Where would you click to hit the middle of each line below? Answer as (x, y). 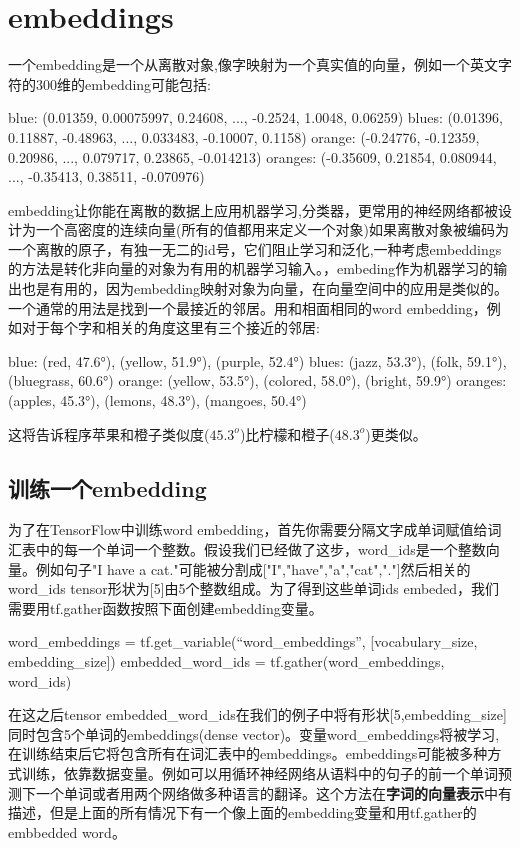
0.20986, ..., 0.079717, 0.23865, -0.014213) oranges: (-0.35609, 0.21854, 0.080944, (252, 156)
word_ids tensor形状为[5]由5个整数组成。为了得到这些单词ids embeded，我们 (254, 588)
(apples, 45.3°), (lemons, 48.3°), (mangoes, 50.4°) (157, 400)
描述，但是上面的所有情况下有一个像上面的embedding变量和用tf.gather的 (242, 812)
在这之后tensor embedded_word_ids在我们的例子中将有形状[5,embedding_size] (257, 714)
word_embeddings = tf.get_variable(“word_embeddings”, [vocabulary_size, (243, 641)
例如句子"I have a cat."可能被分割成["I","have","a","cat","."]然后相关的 (253, 568)
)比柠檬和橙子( (287, 433)
